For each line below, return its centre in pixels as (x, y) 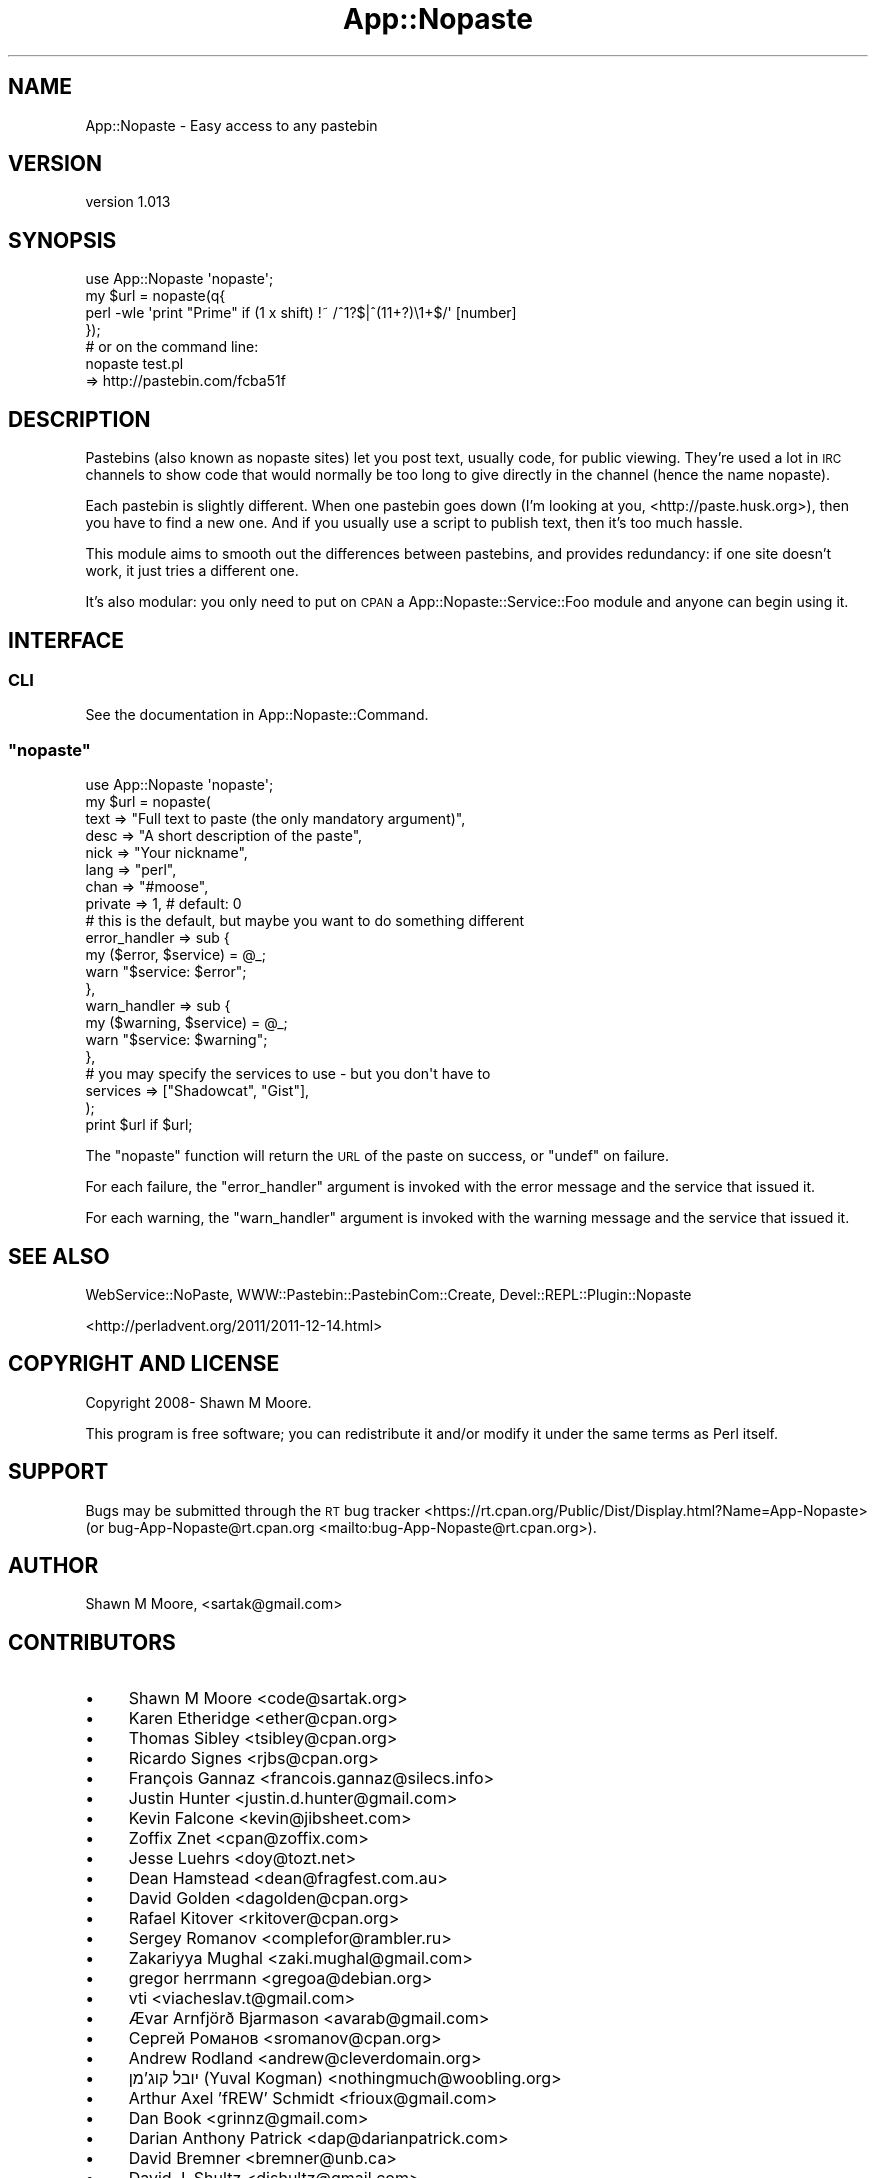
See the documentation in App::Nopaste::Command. (257, 715)
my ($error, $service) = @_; (175, 955)
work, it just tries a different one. (192, 571)
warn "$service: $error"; (166, 972)
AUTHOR (53, 1566)
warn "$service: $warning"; (176, 1040)
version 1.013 (128, 202)
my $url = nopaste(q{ (155, 296)
